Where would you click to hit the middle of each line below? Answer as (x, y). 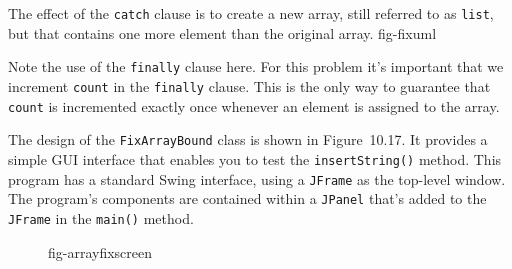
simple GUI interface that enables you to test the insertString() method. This (255, 158)
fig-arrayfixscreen (100, 251)
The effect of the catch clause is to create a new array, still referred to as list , (251, 13)
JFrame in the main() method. (101, 217)
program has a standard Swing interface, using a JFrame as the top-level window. (257, 178)
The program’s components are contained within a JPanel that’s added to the (247, 198)
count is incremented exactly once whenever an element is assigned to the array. (254, 105)
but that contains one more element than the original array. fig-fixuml (222, 32)
